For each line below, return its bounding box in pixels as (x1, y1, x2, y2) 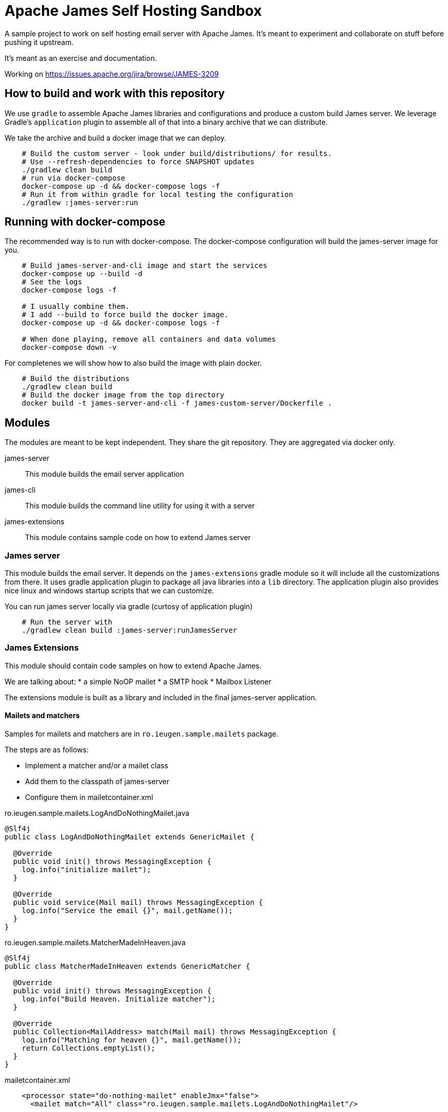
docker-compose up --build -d (21, 270, 143, 278)
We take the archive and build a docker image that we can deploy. (5, 133, 226, 142)
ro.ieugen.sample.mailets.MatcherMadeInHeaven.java (5, 938, 186, 947)
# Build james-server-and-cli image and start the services (21, 261, 268, 270)
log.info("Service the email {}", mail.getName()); (21, 906, 233, 915)
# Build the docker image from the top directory (21, 391, 224, 399)
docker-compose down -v (21, 343, 117, 352)
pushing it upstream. (5, 37, 74, 47)
